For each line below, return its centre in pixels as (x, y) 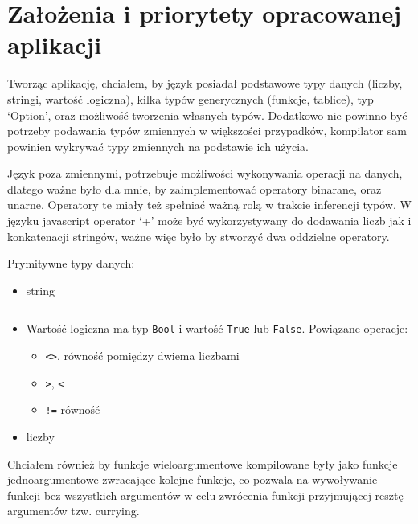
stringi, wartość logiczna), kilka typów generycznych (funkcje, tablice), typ (191, 98)
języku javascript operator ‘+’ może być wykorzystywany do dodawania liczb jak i (209, 221)
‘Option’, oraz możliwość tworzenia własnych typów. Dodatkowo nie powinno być (207, 115)
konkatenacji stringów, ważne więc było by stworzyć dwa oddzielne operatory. (199, 236)
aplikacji (55, 45)
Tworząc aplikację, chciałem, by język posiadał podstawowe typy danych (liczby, (205, 83)
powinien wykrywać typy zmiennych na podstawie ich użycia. (158, 146)
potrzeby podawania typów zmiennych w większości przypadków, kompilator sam (207, 131)
